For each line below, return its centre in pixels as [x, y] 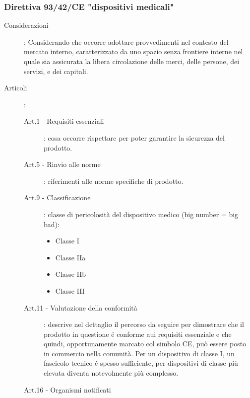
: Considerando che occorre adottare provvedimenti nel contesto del [126, 41]
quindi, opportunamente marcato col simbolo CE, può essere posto [145, 344]
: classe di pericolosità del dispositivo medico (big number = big [141, 214]
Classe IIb [70, 274]
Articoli [16, 88]
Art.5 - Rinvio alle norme [62, 164]
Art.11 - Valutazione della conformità [81, 307]
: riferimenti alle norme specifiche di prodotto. [114, 181]
